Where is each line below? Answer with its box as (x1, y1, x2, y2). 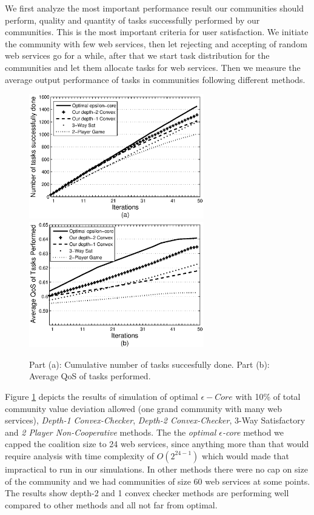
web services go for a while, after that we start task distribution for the (5, 49, 270, 62)
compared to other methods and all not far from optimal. (5, 498, 218, 511)
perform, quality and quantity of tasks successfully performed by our (5, 13, 260, 26)
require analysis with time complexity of (5, 449, 155, 462)
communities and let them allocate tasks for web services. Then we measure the (5, 61, 301, 73)
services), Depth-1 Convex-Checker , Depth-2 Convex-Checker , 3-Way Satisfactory (5, 414, 306, 427)
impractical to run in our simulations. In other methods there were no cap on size (5, 462, 308, 475)
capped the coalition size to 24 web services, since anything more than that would (5, 437, 309, 450)
